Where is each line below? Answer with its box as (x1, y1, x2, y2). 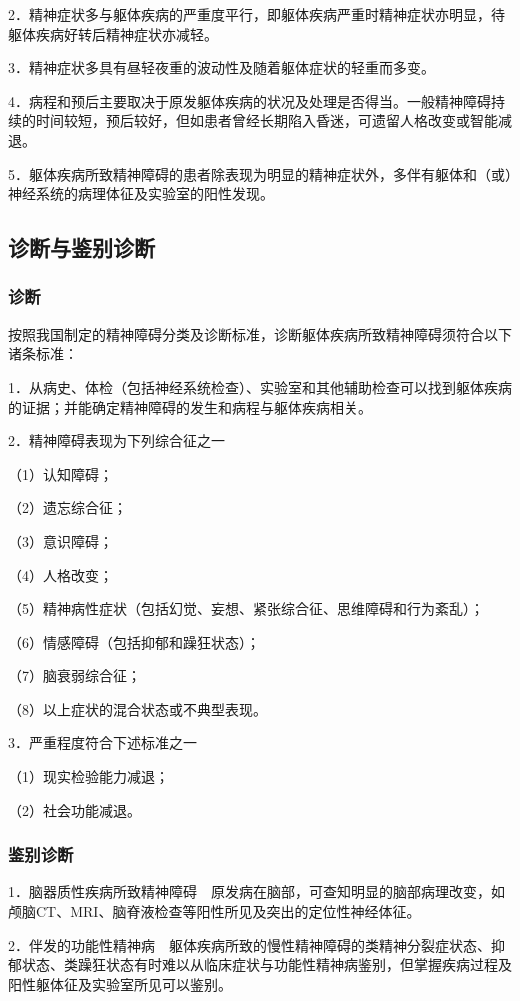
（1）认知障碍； (8, 463, 113, 484)
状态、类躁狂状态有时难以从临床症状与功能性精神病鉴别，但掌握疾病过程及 (21, 954, 512, 975)
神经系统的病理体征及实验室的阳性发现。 (8, 183, 274, 204)
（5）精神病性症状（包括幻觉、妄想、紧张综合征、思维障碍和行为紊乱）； (8, 598, 484, 619)
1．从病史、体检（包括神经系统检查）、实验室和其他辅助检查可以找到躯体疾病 (8, 376, 512, 397)
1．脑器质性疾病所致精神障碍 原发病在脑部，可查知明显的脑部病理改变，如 (8, 881, 505, 902)
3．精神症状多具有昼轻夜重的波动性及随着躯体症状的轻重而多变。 (8, 57, 435, 78)
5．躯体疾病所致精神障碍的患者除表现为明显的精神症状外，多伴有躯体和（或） (8, 163, 512, 184)
